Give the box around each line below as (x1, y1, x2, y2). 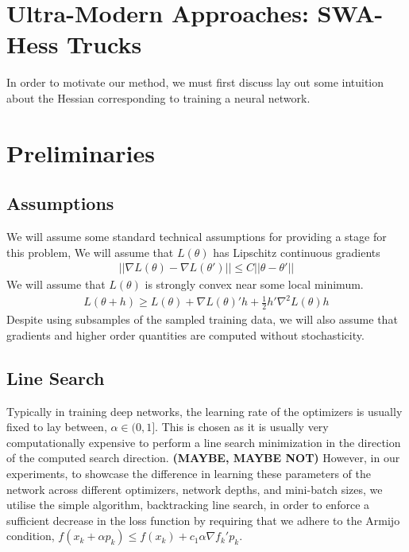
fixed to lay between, (6, 418, 107, 435)
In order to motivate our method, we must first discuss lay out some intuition (6, 74, 384, 91)
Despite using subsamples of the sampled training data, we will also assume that (6, 311, 398, 328)
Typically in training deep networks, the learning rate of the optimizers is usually (6, 402, 403, 419)
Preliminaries (6, 136, 155, 169)
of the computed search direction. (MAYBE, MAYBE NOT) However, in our (6, 449, 400, 466)
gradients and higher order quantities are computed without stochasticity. (6, 326, 365, 343)
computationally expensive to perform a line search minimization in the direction (6, 433, 401, 450)
